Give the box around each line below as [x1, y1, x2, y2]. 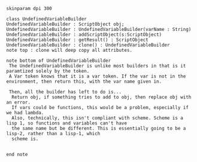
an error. [6, 99, 31, 105]
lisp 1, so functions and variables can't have [6, 120, 128, 126]
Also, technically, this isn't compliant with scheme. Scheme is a [11, 115, 184, 121]
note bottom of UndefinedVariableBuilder [6, 58, 111, 64]
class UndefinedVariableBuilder [6, 16, 87, 22]
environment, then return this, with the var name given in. [6, 79, 162, 85]
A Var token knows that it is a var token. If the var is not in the [8, 73, 186, 79]
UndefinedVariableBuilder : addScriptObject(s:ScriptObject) [6, 32, 162, 38]
